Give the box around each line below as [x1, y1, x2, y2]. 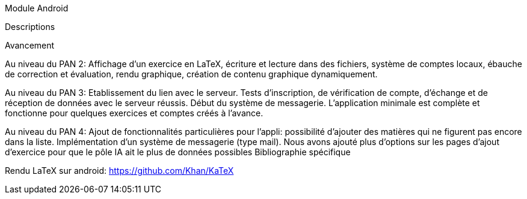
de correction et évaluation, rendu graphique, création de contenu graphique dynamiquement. [5, 69, 378, 79]
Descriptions [5, 22, 55, 32]
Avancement [5, 40, 55, 50]
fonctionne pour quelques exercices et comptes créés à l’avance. [5, 108, 263, 118]
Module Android [5, 3, 69, 13]
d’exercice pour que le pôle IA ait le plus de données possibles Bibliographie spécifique [5, 147, 351, 157]
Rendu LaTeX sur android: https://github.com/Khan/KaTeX [5, 165, 234, 176]
